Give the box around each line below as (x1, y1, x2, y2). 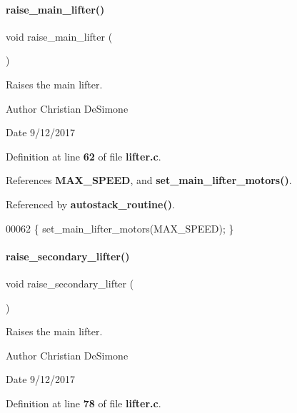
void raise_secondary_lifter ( (6, 275, 134, 290)
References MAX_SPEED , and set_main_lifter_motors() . (6, 173, 292, 188)
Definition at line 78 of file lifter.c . (6, 395, 161, 410)
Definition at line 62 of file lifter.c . (6, 148, 161, 163)
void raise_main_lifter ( (6, 29, 113, 44)
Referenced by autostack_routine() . (6, 196, 175, 211)
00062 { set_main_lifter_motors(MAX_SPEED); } (6, 220, 234, 235)
